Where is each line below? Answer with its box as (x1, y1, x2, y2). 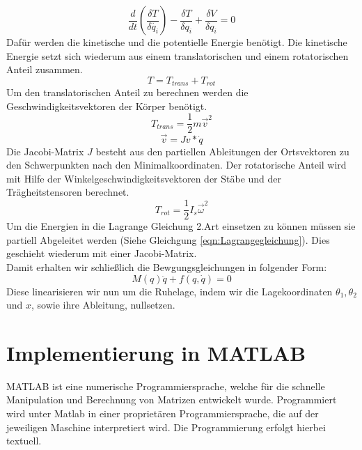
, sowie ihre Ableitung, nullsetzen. (31, 297, 175, 312)
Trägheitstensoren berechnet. (6, 185, 129, 199)
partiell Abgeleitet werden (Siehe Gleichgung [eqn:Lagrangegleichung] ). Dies (6, 232, 330, 247)
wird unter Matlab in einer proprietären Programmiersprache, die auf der (6, 406, 319, 421)
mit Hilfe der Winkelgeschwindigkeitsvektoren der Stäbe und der (6, 171, 282, 185)
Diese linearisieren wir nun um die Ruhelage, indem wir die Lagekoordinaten (6, 284, 333, 298)
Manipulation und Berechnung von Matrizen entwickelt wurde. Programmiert (6, 392, 337, 407)
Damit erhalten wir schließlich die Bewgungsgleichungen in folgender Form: (6, 259, 327, 274)
